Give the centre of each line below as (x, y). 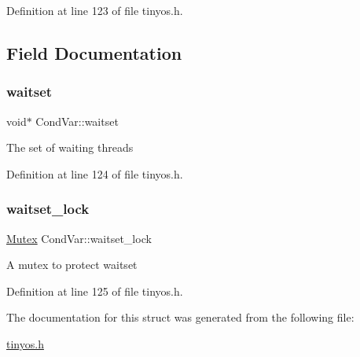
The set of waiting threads (70, 147)
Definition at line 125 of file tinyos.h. (95, 291)
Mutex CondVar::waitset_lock (79, 238)
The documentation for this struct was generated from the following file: (180, 317)
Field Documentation (94, 52)
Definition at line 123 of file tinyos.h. (95, 10)
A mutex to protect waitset (72, 265)
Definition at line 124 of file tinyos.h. (95, 173)
